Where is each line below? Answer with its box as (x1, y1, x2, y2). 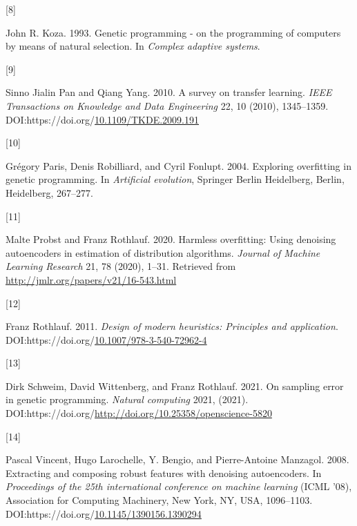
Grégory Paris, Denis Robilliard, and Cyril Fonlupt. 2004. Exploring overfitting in (6, 158, 351, 173)
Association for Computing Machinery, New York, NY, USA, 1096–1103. (6, 493, 313, 507)
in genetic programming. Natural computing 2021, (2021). (6, 392, 249, 407)
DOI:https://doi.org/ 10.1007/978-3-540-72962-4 (6, 332, 207, 347)
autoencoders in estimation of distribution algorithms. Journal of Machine (6, 245, 320, 260)
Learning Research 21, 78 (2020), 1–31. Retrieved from (6, 259, 236, 273)
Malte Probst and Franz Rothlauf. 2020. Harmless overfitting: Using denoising (6, 232, 336, 246)
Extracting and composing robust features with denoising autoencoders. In (6, 465, 322, 480)
